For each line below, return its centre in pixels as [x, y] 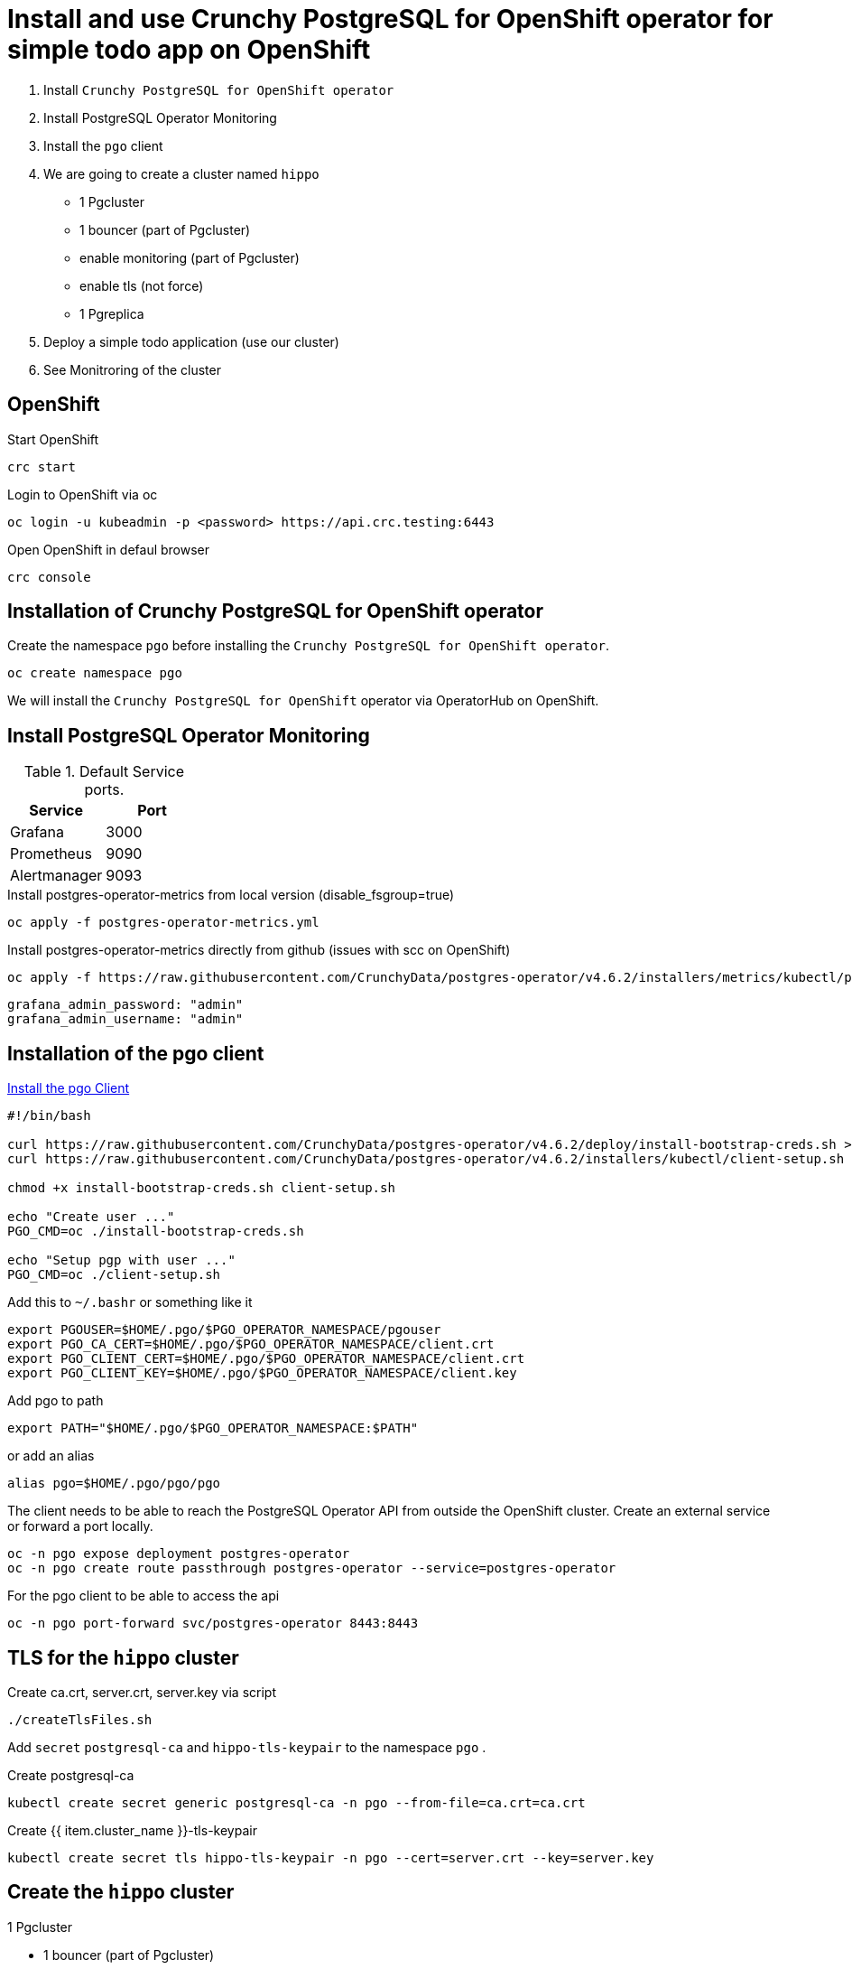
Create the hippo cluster [121, 1892]
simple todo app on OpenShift [189, 50]
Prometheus [51, 854]
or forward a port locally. [80, 1526]
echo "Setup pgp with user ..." [121, 1260]
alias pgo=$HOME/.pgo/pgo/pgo [114, 1484]
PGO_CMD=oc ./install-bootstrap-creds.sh [156, 1232]
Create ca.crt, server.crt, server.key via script [142, 1692]
